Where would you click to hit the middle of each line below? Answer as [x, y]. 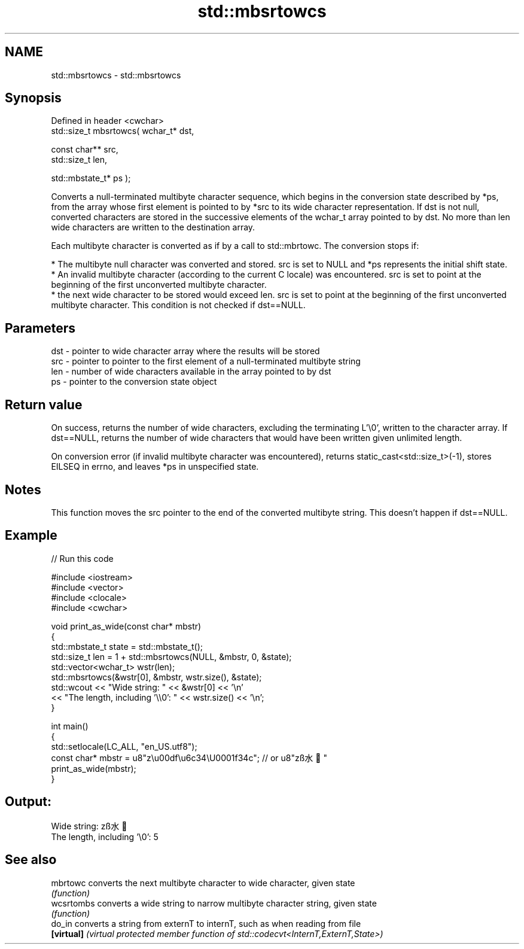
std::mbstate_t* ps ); [91, 178]
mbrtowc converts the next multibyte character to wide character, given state [203, 883]
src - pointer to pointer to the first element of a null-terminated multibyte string [206, 361]
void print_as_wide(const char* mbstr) [126, 626]
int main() [70, 726]
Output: [28, 802]
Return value [44, 404]
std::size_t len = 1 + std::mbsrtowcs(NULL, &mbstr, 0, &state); [171, 656]
